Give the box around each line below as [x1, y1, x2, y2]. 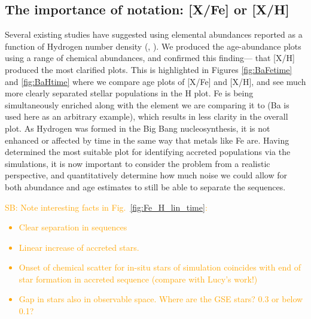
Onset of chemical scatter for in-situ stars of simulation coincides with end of [19, 261, 301, 274]
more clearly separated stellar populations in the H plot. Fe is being [5, 87, 254, 99]
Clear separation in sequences [19, 221, 127, 233]
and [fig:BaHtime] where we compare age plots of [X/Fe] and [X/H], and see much [5, 75, 306, 87]
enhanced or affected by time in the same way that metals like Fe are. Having [5, 133, 289, 146]
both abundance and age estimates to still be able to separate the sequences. [5, 180, 286, 193]
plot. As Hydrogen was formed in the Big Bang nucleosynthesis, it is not [5, 121, 270, 134]
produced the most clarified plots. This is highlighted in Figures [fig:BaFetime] [5, 63, 292, 75]
